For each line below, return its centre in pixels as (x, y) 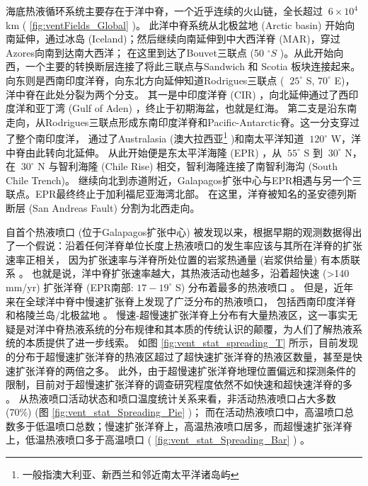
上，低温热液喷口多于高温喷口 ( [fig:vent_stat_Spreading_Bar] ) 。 (158, 440)
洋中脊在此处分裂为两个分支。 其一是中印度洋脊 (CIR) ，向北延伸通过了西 (177, 94)
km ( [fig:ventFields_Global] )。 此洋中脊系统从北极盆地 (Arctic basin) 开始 (176, 24)
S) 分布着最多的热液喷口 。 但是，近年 (264, 287)
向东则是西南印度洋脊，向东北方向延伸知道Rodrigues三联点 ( (145, 80)
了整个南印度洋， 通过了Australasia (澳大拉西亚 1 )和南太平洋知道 (155, 137)
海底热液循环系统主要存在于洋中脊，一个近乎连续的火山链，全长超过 (164, 11)
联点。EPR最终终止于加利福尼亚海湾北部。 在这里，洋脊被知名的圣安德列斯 (182, 194)
